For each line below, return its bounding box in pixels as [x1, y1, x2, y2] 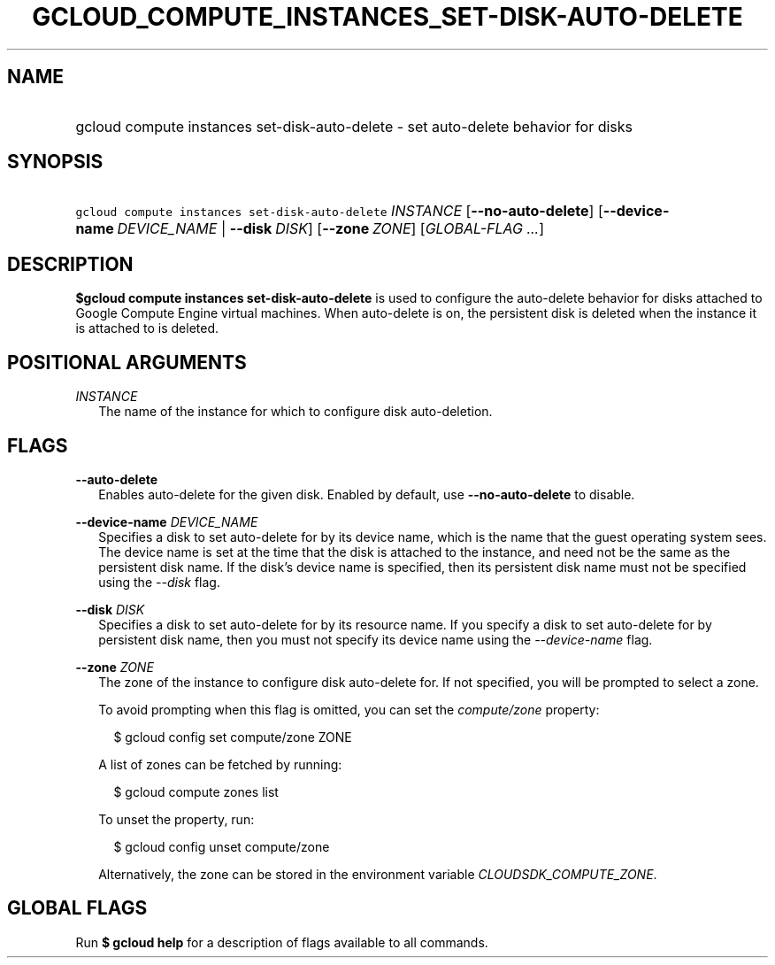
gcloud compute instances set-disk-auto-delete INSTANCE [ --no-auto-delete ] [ [75, 202, 603, 220]
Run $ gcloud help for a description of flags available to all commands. [75, 934, 488, 950]
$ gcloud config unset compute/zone [113, 838, 330, 854]
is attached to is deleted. [75, 320, 219, 336]
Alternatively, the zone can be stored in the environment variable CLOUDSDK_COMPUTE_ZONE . [98, 866, 657, 882]
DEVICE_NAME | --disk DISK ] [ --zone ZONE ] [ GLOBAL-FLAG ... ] [117, 220, 545, 238]
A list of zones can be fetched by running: [98, 756, 342, 772]
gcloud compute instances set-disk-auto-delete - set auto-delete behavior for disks [75, 117, 633, 135]
